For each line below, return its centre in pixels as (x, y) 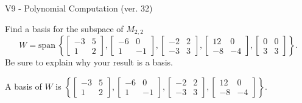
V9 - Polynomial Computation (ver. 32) (79, 8)
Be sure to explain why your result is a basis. (89, 62)
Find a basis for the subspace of (64, 28)
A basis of (23, 86)
